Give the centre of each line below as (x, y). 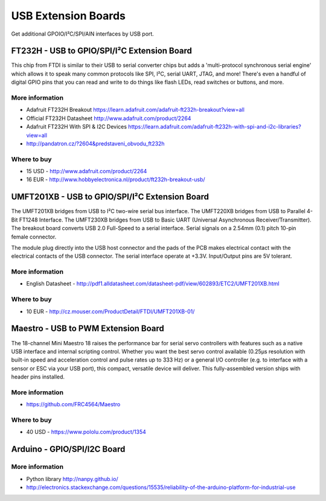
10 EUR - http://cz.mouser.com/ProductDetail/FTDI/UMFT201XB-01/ (110, 311)
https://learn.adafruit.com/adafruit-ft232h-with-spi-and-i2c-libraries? (214, 127)
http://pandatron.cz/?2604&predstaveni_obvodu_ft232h (96, 143)
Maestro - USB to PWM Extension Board (88, 329)
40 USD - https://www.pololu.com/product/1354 (86, 432)
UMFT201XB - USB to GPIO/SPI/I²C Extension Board (110, 197)
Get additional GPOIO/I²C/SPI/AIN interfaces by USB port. (82, 34)
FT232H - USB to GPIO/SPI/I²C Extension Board (102, 51)
